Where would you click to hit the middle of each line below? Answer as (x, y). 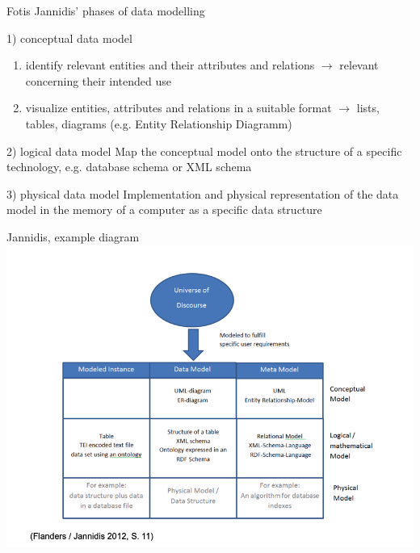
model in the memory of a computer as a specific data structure (164, 209)
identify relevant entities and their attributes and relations (170, 65)
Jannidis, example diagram (73, 236)
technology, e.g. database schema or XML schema (129, 167)
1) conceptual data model (69, 38)
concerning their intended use (99, 80)
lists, (368, 108)
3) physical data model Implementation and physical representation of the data (203, 193)
